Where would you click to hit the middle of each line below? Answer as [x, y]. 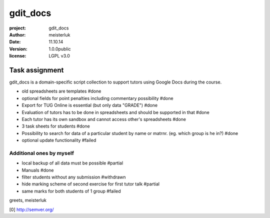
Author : [17, 34]
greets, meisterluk [28, 200]
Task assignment [36, 70]
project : [17, 28]
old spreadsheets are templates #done [61, 91]
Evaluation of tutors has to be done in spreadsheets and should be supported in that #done [115, 112]
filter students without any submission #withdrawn [74, 177]
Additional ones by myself [42, 153]
